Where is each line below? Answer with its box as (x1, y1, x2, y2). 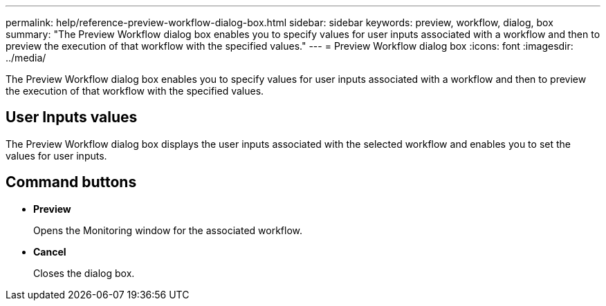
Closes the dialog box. (33, 267, 135, 279)
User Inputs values (6, 108, 138, 126)
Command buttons (6, 173, 137, 191)
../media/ (6, 52, 46, 64)
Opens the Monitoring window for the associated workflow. (33, 224, 303, 236)
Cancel (33, 245, 66, 258)
